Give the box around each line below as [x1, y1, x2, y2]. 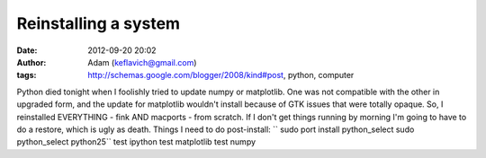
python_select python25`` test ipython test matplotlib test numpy [16, 136, 256, 147]
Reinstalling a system [16, 13, 180, 33]
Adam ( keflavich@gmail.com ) [87, 57, 197, 67]
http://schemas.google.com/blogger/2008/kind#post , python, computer [87, 70, 355, 81]
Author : [16, 57, 47, 67]
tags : [16, 70, 37, 81]
